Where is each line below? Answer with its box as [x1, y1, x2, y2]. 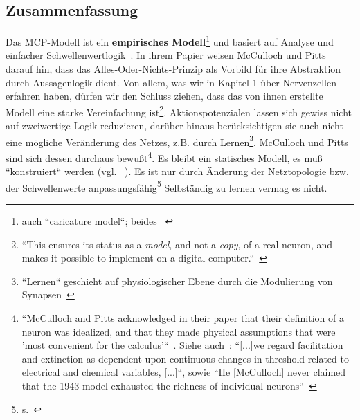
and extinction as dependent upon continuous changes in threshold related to [21, 351, 349, 365]
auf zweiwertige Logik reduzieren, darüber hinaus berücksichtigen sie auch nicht [6, 118, 343, 133]
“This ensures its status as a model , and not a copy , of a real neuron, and [21, 237, 333, 251]
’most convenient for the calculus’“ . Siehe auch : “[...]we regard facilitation [21, 338, 343, 352]
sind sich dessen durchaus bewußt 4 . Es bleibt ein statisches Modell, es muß [6, 148, 323, 165]
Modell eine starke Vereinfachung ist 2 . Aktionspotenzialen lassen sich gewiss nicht [6, 102, 352, 119]
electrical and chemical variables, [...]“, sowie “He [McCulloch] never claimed [21, 365, 346, 379]
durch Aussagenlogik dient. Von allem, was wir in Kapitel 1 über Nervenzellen [6, 75, 336, 89]
